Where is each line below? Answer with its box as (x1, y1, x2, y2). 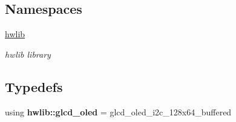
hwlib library (5, 47, 51, 60)
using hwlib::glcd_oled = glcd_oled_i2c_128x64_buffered (5, 105, 232, 118)
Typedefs (5, 77, 63, 96)
